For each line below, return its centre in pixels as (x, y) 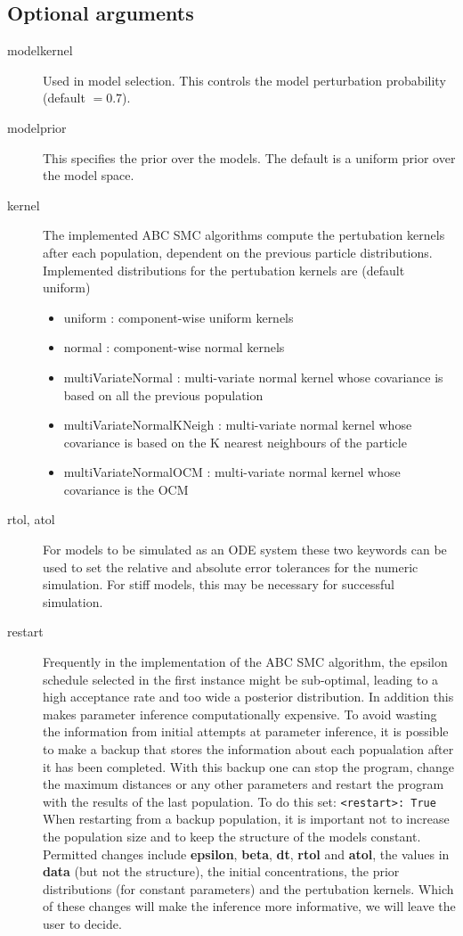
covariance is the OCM (126, 489)
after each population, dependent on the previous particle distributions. (238, 252)
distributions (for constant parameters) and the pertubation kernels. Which (248, 888)
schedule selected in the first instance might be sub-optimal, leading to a (241, 679)
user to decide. (82, 924)
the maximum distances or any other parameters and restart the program (244, 784)
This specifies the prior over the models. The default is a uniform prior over (249, 157)
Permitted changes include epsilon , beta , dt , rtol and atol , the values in (246, 854)
